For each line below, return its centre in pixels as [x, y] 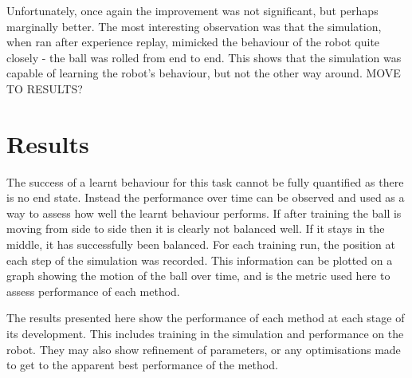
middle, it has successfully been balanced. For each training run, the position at [201, 244]
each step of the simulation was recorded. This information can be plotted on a [200, 260]
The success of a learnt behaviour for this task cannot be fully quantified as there [205, 181]
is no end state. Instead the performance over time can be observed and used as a [206, 197]
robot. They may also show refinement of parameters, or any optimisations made [204, 349]
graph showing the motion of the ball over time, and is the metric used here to [198, 276]
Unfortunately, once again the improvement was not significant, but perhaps [192, 10]
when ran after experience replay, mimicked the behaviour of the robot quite [193, 42]
